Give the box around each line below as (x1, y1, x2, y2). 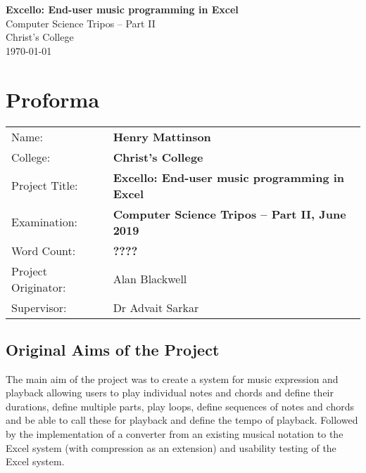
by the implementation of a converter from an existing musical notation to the (6, 427, 343, 441)
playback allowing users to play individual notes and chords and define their (6, 385, 334, 400)
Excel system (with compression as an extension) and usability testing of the (6, 440, 336, 455)
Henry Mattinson (113, 128, 211, 145)
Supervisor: (11, 299, 67, 316)
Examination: (11, 214, 78, 230)
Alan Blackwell (113, 271, 187, 287)
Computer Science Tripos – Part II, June (113, 205, 346, 222)
